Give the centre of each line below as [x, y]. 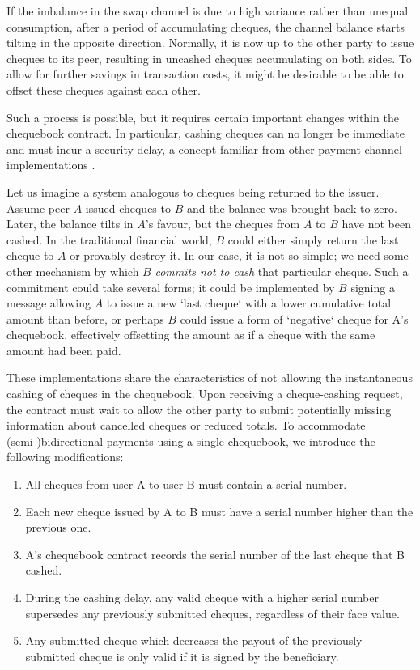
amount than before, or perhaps [85, 318]
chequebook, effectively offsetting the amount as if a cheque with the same [191, 335]
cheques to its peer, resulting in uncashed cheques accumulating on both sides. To [209, 58]
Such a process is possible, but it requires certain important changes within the [203, 117]
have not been [377, 224]
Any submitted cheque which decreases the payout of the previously [194, 640]
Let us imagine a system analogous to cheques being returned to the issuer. [193, 191]
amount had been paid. [64, 350]
